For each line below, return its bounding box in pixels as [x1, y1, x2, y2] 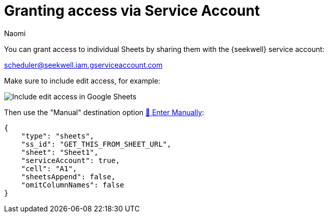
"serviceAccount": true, [21, 156, 120, 165]
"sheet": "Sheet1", [21, 148, 99, 156]
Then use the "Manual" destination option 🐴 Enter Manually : [4, 107, 204, 117]
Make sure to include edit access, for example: [4, 76, 161, 85]
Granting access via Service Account [4, 2, 260, 19]
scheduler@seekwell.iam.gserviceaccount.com [4, 60, 163, 69]
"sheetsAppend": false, [21, 172, 116, 181]
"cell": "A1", [21, 164, 77, 173]
